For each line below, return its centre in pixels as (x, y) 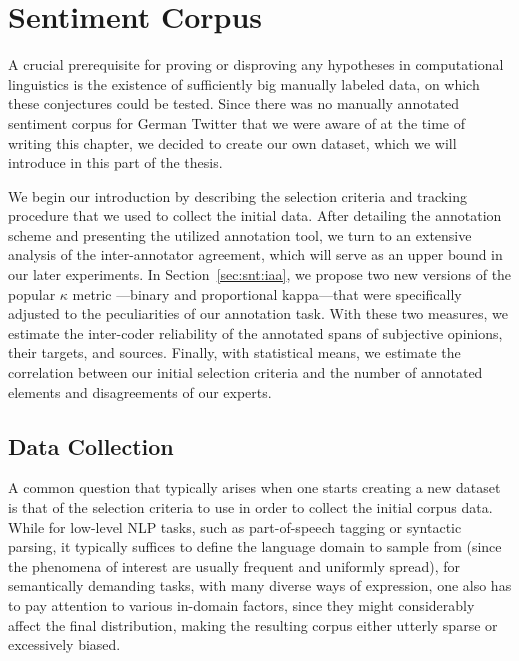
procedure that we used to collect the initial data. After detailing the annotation (255, 215)
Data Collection (91, 445)
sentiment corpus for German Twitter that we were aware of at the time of (236, 122)
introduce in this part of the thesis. (115, 162)
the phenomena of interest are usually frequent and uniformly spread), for (234, 565)
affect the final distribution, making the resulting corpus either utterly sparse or (253, 624)
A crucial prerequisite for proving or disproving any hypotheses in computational (256, 64)
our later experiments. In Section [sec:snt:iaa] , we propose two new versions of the (260, 274)
